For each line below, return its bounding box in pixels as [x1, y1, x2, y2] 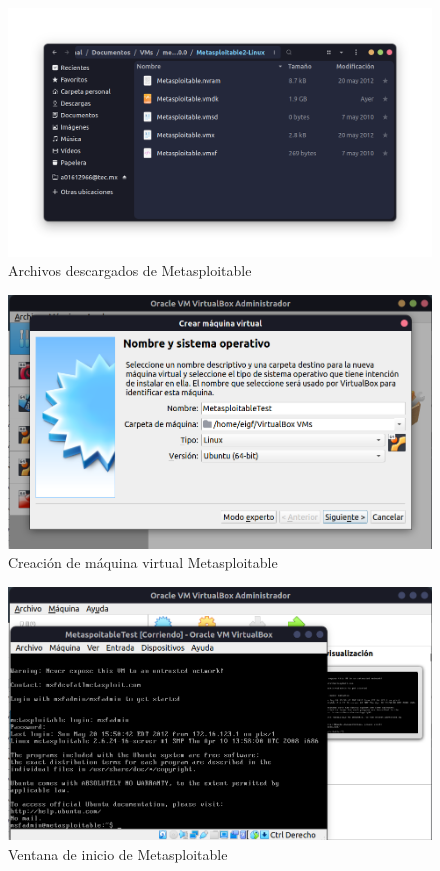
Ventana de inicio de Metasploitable [8, 843, 228, 864]
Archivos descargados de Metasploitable [8, 260, 252, 281]
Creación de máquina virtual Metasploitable [8, 552, 278, 573]
